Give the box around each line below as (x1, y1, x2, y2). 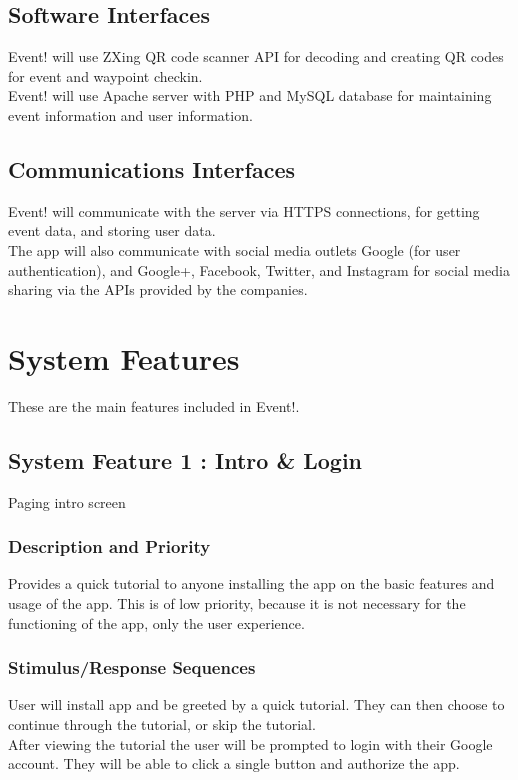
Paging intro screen (8, 491, 126, 512)
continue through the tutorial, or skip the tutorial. (8, 714, 316, 735)
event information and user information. (8, 104, 253, 125)
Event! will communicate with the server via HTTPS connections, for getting (8, 200, 480, 221)
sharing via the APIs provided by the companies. (8, 279, 308, 300)
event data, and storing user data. (8, 220, 216, 241)
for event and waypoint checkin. (8, 65, 203, 86)
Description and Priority (8, 534, 211, 559)
